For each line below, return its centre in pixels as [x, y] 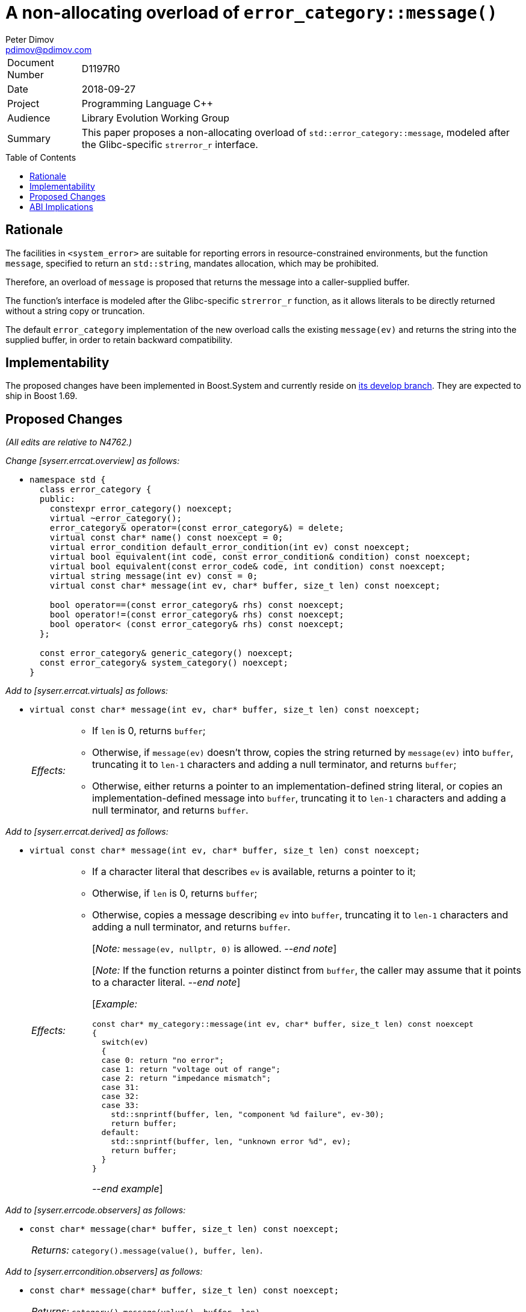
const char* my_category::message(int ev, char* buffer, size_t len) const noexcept [283, 1024]
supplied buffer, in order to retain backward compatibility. [119, 339]
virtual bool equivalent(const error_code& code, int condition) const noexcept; [248, 567]
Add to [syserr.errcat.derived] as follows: [87, 832]
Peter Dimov [30, 39]
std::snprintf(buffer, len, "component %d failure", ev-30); [248, 1115]
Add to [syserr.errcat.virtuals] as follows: [87, 691]
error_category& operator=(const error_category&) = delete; [197, 528]
